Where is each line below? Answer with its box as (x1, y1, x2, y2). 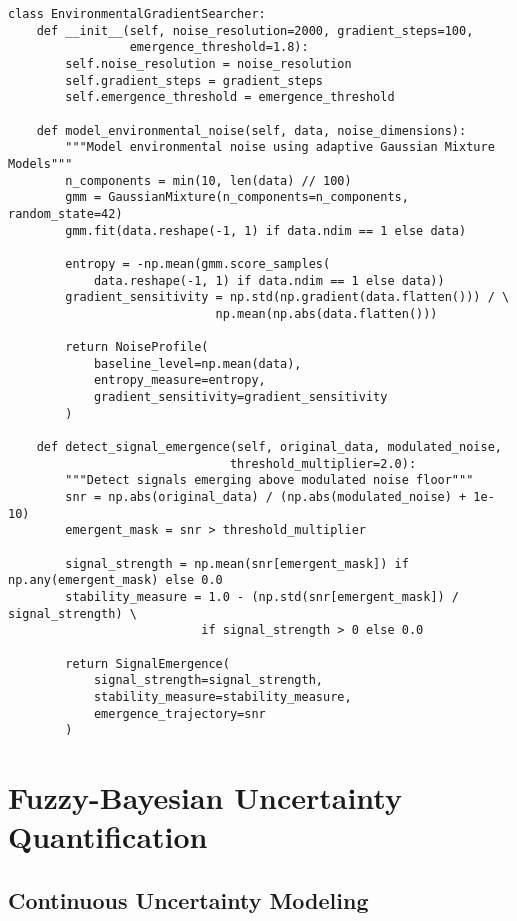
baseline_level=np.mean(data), (93, 356, 302, 371)
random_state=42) (8, 206, 123, 221)
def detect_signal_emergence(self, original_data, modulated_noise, (36, 440, 502, 455)
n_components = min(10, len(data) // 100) (65, 173, 352, 188)
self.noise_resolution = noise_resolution (65, 56, 352, 71)
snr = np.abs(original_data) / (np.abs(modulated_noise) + (65, 490, 467, 505)
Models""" (8, 156, 73, 171)
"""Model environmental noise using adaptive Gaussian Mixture (65, 140, 495, 155)
